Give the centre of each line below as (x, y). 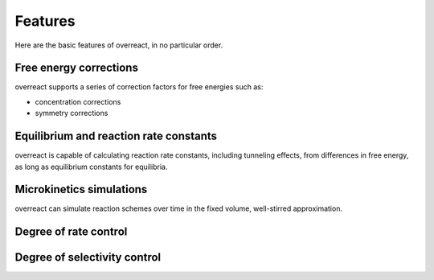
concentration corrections (78, 101)
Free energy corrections (76, 68)
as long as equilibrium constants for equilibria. (91, 167)
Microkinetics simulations (81, 189)
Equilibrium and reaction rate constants (116, 136)
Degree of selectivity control (88, 257)
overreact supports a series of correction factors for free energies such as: (139, 87)
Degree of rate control (71, 232)
